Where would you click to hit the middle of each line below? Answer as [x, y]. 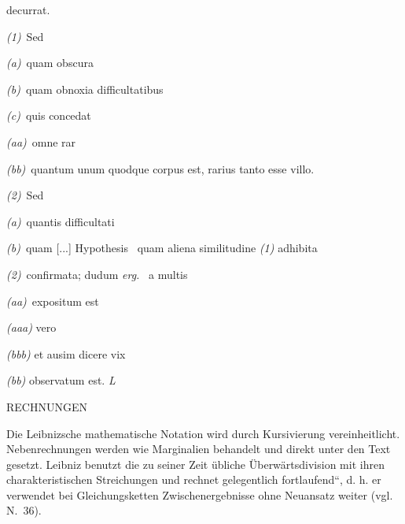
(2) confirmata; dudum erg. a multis [97, 274]
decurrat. [28, 9]
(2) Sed [25, 195]
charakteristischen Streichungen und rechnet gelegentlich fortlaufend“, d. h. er [194, 479]
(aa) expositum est [53, 301]
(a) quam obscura [50, 63]
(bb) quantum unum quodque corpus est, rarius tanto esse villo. [160, 168]
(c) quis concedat [49, 115]
